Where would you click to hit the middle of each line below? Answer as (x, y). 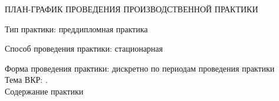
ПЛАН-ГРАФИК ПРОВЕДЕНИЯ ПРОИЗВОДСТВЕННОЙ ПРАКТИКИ (132, 9)
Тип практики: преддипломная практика (76, 28)
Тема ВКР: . (26, 80)
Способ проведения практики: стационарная (84, 48)
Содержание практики (44, 91)
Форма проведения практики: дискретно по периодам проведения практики (140, 68)
